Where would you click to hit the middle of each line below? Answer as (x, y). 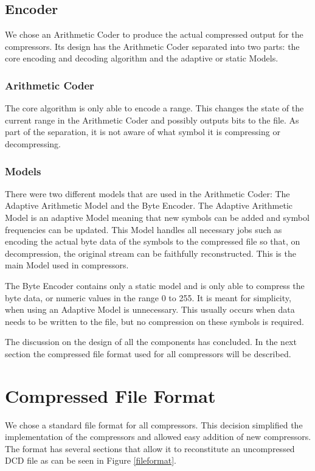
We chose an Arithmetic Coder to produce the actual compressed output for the (154, 34)
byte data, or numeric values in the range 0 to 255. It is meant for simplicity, (148, 297)
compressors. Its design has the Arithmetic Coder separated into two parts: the (152, 46)
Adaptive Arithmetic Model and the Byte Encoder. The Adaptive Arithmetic (149, 205)
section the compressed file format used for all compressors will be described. (148, 353)
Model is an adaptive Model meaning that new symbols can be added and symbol (157, 217)
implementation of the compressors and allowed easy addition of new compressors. (158, 437)
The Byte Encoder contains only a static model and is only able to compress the (155, 285)
